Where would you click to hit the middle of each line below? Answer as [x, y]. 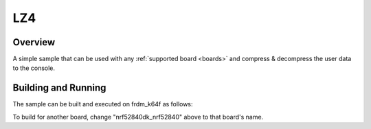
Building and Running [59, 88]
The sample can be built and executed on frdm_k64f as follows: [103, 104]
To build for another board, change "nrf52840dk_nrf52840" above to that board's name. [138, 117]
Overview [34, 42]
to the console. [34, 68]
